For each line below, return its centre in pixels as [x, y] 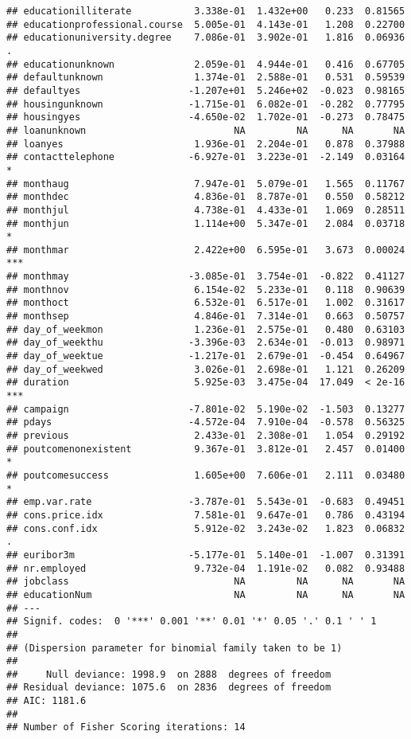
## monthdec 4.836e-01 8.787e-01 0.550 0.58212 [206, 197]
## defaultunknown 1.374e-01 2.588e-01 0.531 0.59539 [206, 78]
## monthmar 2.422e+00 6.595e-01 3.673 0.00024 [206, 250]
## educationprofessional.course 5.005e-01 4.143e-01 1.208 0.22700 [206, 24]
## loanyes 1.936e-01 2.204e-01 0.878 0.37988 [206, 144]
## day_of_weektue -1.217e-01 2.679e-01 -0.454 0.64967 [206, 356]
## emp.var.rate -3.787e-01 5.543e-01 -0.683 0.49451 [206, 502]
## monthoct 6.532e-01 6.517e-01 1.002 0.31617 [206, 303]
